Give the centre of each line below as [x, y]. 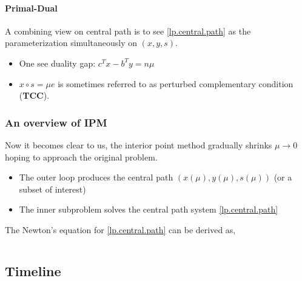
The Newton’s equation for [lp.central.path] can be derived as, [120, 229]
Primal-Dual [31, 8]
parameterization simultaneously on [71, 43]
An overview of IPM [56, 122]
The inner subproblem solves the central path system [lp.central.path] [149, 209]
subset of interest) [52, 189]
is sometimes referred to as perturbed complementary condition [176, 83]
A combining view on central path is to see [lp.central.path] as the [128, 31]
